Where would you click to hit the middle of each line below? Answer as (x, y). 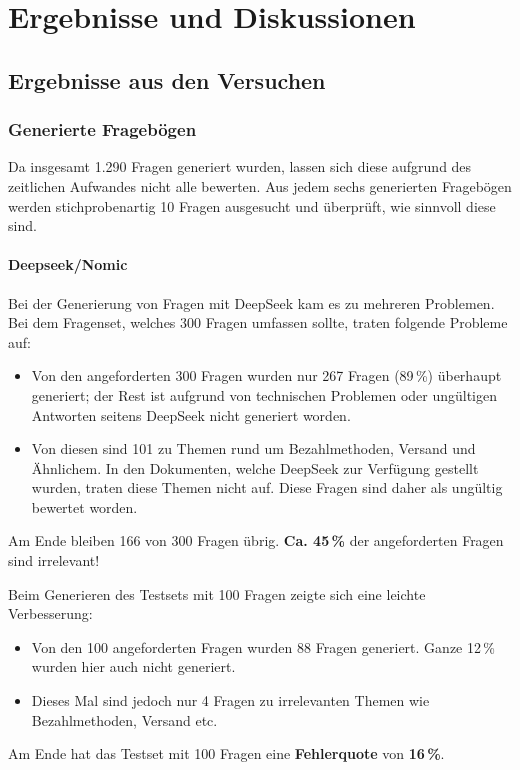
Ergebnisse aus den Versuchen (167, 79)
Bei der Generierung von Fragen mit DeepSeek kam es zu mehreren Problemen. (251, 302)
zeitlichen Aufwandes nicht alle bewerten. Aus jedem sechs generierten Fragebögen (260, 185)
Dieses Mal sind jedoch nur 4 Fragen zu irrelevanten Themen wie (230, 700)
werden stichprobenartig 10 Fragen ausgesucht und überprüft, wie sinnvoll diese (252, 205)
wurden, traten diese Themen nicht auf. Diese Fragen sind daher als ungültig (267, 487)
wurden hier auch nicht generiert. (133, 666)
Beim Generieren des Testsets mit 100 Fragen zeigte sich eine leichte (217, 593)
